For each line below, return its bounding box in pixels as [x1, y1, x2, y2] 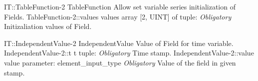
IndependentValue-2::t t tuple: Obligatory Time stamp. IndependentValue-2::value [4, 47, 254, 58]
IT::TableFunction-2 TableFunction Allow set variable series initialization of [4, 1, 236, 11]
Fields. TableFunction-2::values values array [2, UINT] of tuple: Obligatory [4, 11, 232, 21]
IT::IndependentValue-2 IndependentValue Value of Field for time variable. [4, 37, 234, 48]
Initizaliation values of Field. [4, 21, 92, 31]
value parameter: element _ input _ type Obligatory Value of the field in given [4, 57, 236, 67]
